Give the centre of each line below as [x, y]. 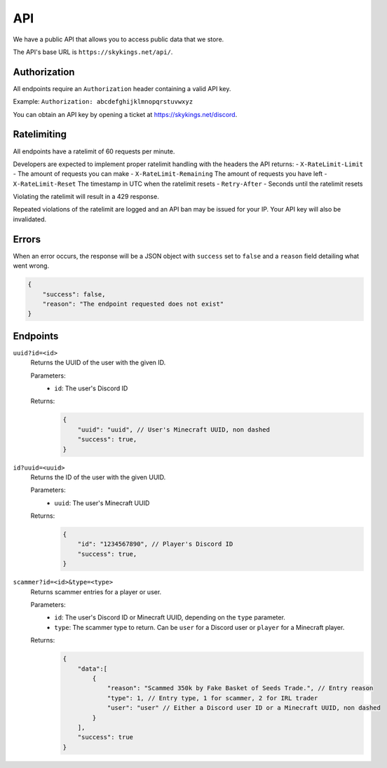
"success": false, [74, 294]
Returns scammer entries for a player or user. [96, 591]
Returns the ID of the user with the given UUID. [98, 477]
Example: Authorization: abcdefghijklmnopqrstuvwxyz [103, 102]
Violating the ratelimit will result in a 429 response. [86, 197]
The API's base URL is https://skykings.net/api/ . [93, 52]
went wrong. [31, 266]
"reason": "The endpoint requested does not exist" [133, 304]
